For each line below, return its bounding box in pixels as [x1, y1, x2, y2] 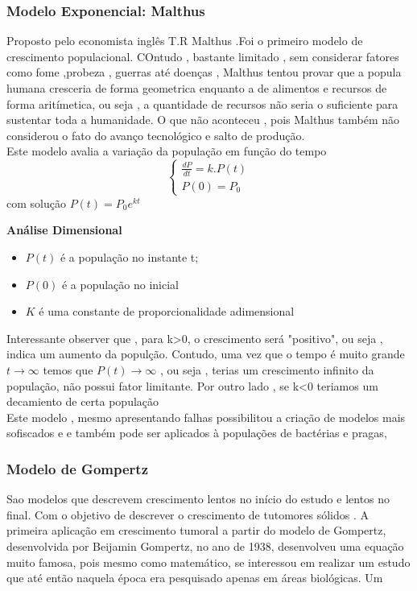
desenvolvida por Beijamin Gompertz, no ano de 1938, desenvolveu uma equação [6, 538, 404, 554]
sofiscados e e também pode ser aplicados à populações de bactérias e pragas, [6, 424, 387, 441]
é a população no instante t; [60, 249, 199, 266]
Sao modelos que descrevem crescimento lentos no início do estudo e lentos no [6, 490, 390, 507]
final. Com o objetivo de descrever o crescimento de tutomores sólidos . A [6, 506, 370, 523]
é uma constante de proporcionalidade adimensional [39, 303, 295, 320]
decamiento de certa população [6, 393, 159, 410]
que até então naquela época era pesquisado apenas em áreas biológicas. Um [6, 569, 383, 586]
